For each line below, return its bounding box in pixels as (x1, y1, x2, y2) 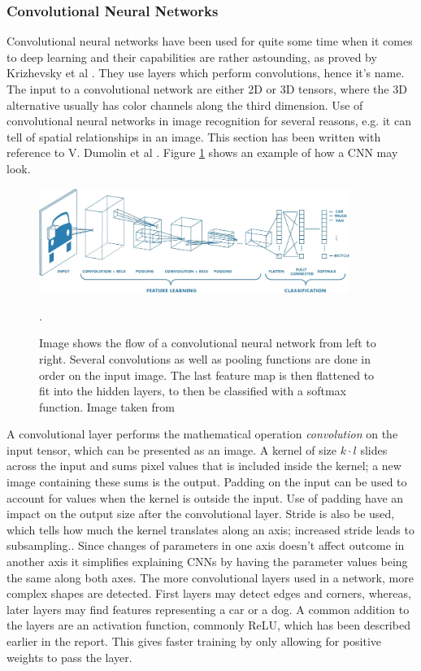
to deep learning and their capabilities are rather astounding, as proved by (7, 48, 377, 65)
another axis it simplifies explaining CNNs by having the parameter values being (7, 553, 408, 570)
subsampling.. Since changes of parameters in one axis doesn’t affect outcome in (7, 537, 405, 554)
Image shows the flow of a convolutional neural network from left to (39, 334, 376, 351)
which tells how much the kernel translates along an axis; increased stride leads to (7, 521, 414, 538)
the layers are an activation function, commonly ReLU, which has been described (7, 617, 410, 634)
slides (360, 441, 388, 458)
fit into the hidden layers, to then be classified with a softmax (39, 382, 346, 399)
